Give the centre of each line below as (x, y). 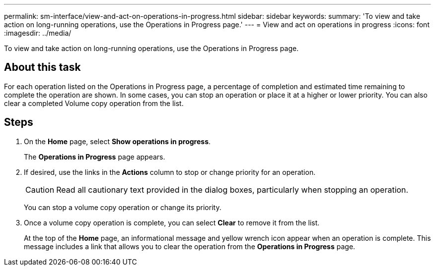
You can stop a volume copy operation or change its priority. (123, 207)
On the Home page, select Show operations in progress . (117, 141)
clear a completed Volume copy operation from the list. (94, 103)
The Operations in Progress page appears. (95, 157)
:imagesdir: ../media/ (38, 33)
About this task (42, 67)
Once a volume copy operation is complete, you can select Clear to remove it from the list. (172, 222)
